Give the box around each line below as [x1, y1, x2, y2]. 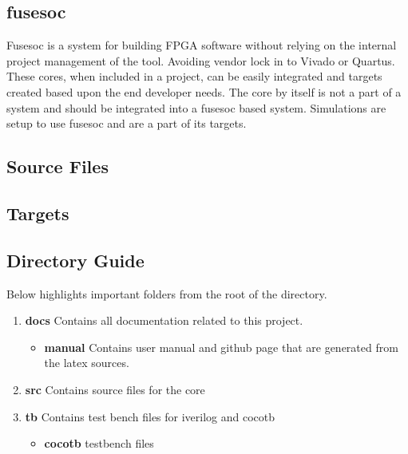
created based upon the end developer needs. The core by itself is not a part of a [6, 83, 402, 100]
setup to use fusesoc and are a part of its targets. [6, 115, 247, 132]
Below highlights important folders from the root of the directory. [6, 285, 327, 302]
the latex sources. [44, 354, 129, 371]
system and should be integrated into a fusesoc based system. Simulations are [6, 99, 386, 116]
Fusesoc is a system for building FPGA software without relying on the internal [6, 37, 397, 53]
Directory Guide [6, 247, 145, 272]
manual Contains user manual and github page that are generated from [44, 338, 398, 355]
